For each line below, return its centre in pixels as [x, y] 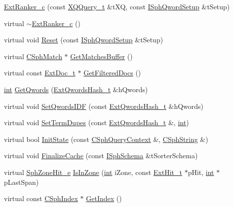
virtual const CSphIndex [41, 198]
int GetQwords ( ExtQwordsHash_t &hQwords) [76, 89]
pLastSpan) [21, 182]
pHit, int [201, 172]
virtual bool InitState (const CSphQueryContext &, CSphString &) [106, 139]
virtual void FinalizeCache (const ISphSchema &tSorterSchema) [101, 155]
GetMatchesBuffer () [101, 56]
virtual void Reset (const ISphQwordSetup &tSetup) [84, 40]
